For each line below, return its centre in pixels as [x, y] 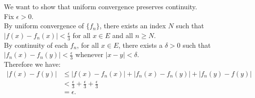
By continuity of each [36, 45]
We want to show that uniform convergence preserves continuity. [101, 6]
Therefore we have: [32, 64]
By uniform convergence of [44, 26]
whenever [89, 54]
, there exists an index [133, 26]
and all [123, 35]
